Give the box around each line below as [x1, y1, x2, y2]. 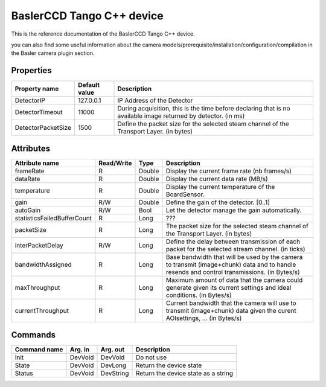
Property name [14, 85, 59, 93]
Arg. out [100, 345, 125, 354]
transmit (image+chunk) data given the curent [166, 306, 297, 315]
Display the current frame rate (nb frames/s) [166, 167, 292, 175]
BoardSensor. [166, 190, 205, 199]
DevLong [100, 361, 127, 369]
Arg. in [69, 345, 90, 354]
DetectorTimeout [14, 108, 63, 117]
